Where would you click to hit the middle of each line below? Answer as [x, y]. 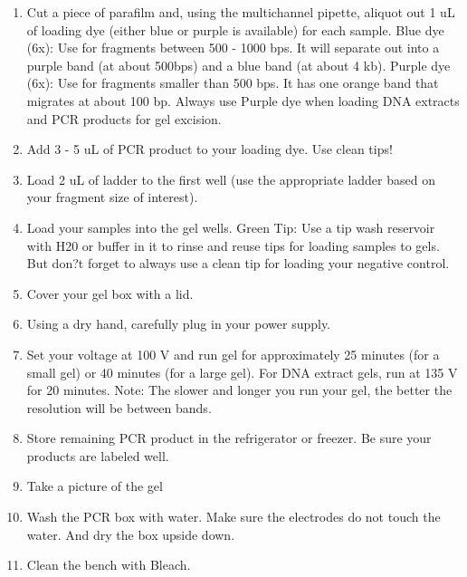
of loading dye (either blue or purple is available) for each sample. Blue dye [235, 29]
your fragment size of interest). [112, 197]
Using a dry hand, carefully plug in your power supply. [179, 324]
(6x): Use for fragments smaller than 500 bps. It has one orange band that [233, 83]
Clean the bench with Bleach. [109, 565]
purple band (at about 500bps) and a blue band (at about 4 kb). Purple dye [238, 65]
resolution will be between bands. [119, 407]
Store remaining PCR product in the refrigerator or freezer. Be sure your [229, 438]
